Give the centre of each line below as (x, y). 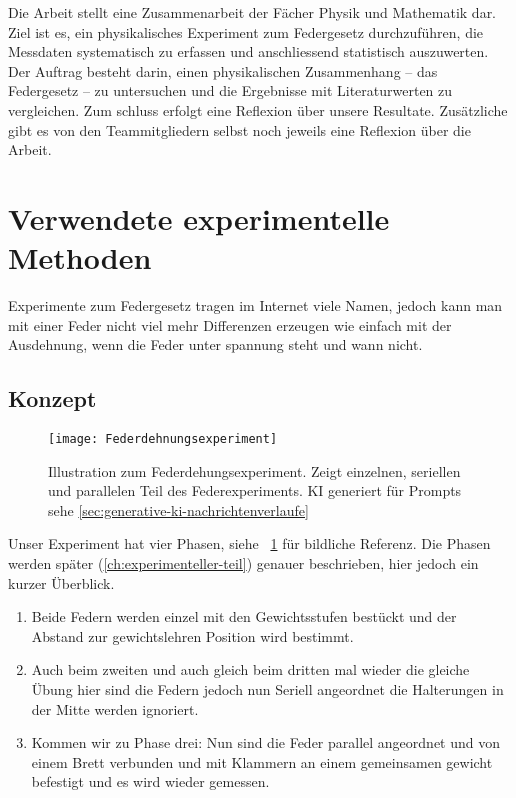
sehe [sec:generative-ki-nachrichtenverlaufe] (178, 509)
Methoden (80, 257)
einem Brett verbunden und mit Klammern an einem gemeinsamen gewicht (262, 761)
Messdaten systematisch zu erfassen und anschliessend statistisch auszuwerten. (248, 51)
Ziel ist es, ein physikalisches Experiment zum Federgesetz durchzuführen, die (246, 31)
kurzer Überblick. (61, 582)
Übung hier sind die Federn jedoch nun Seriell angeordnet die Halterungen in (267, 689)
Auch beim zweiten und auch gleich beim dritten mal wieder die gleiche (250, 669)
